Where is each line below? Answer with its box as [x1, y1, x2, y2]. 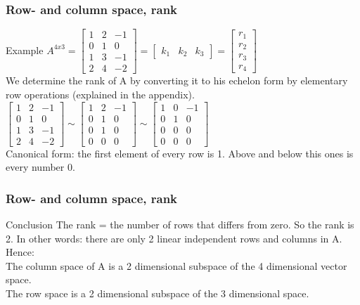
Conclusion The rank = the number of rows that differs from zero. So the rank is [6, 217, 354, 232]
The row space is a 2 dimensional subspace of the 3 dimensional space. [6, 286, 309, 301]
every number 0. [6, 160, 75, 174]
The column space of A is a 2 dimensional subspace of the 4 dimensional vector [6, 258, 347, 273]
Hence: [6, 245, 34, 259]
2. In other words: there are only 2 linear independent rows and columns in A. [6, 231, 342, 245]
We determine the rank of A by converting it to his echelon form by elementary [6, 73, 348, 88]
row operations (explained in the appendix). [6, 86, 195, 101]
